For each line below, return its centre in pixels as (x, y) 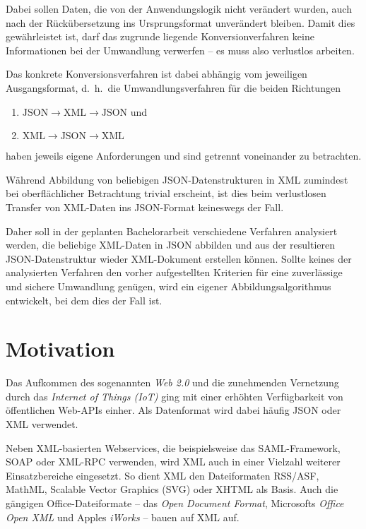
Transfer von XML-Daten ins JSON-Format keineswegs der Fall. (145, 207)
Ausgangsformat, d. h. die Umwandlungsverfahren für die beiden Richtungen (173, 87)
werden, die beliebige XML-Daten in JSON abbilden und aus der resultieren (171, 245)
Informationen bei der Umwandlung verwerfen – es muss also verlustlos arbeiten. (180, 50)
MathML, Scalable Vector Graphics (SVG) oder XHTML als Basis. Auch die (172, 489)
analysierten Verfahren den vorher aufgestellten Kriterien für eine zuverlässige (174, 272)
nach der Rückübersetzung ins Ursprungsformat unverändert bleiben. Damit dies (181, 22)
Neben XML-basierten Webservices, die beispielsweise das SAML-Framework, (173, 447)
